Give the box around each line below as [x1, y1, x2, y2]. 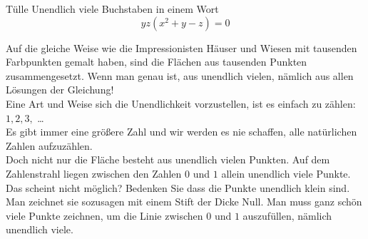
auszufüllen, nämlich [242, 208, 332, 223]
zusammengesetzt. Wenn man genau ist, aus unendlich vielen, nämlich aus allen [6, 68, 354, 83]
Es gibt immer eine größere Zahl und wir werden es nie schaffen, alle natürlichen [6, 124, 357, 139]
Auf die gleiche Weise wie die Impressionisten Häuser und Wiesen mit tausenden [6, 40, 357, 55]
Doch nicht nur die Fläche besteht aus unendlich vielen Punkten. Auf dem [6, 152, 330, 167]
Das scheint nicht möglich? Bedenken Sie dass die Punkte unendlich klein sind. [6, 180, 350, 195]
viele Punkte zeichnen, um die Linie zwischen [6, 208, 203, 223]
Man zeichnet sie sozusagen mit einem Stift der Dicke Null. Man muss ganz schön [6, 194, 362, 209]
